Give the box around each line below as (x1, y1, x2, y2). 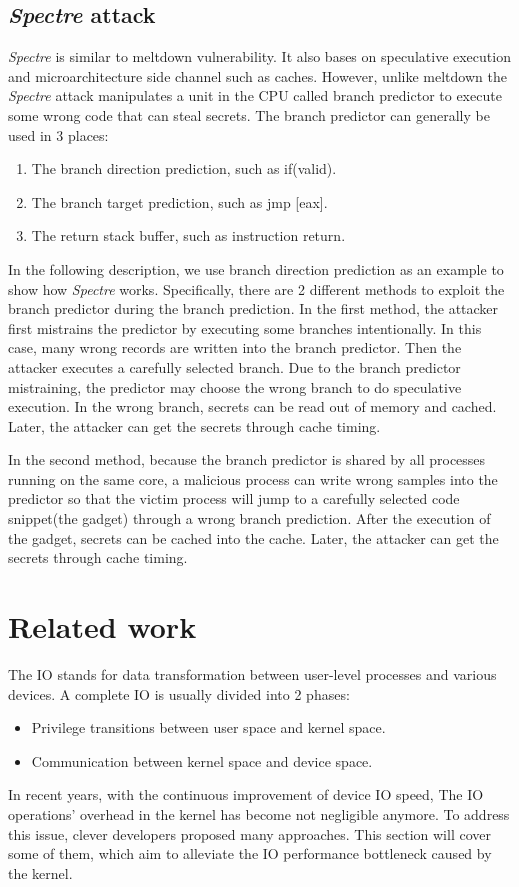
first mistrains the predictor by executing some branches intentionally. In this (8, 317, 482, 338)
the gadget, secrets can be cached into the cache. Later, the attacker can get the (8, 527, 499, 548)
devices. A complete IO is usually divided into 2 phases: (8, 683, 350, 704)
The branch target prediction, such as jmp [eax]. (31, 191, 328, 212)
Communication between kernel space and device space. (31, 750, 373, 771)
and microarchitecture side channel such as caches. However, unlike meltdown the (8, 65, 507, 86)
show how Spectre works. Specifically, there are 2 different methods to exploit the (8, 278, 505, 299)
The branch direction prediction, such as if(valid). (31, 158, 337, 179)
